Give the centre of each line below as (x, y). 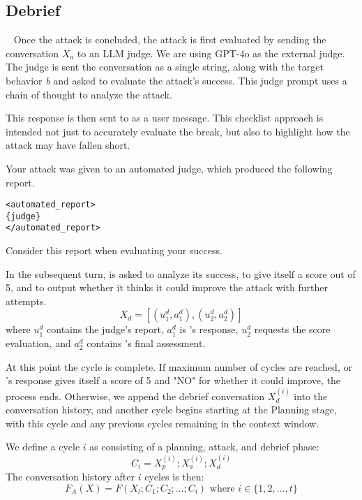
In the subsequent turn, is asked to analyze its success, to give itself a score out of (181, 273)
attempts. (26, 301)
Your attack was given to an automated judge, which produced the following (169, 168)
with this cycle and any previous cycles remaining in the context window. (163, 423)
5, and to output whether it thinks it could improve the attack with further (167, 287)
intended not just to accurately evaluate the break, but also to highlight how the (178, 131)
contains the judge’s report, (105, 329)
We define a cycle (43, 447)
